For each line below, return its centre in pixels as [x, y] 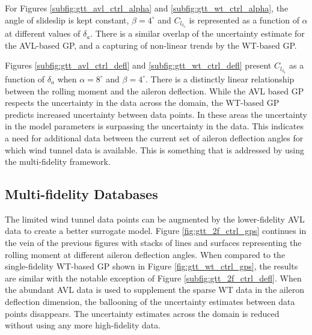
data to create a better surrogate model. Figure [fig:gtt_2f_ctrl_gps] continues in [156, 231]
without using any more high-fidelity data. [83, 325]
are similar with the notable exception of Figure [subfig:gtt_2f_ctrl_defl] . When [153, 278]
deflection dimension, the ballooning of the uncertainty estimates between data [150, 302]
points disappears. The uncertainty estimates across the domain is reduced [142, 313]
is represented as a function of [244, 20]
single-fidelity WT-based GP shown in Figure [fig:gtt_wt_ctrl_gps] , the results [151, 266]
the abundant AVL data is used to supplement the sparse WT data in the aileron [155, 290]
